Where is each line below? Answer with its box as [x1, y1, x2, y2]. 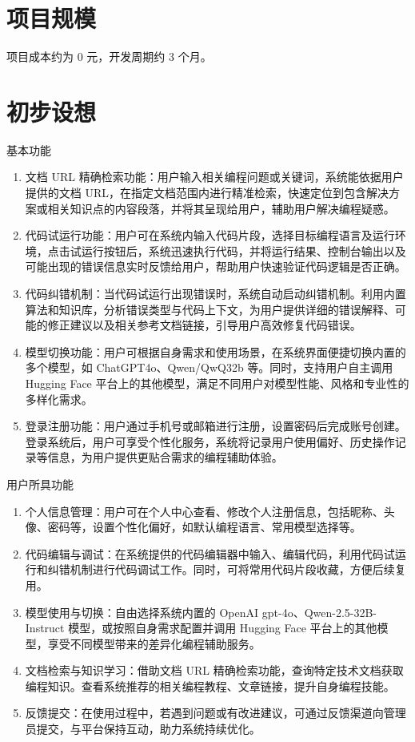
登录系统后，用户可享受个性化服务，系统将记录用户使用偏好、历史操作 [25, 433, 395, 450]
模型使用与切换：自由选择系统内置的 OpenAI [25, 603, 259, 620]
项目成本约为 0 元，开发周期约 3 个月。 [6, 48, 212, 65]
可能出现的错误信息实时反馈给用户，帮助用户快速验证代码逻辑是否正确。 [25, 258, 406, 275]
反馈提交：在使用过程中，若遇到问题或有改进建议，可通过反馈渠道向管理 [25, 704, 406, 721]
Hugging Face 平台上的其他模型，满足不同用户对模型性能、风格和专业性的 [25, 374, 409, 391]
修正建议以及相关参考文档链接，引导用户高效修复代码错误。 [47, 317, 361, 333]
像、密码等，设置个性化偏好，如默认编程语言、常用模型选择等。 [25, 518, 361, 535]
